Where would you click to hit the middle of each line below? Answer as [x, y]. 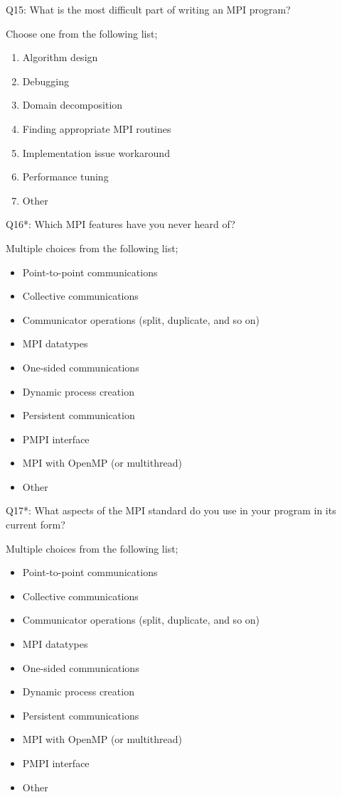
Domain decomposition [73, 105]
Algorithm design [60, 57]
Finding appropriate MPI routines [97, 128]
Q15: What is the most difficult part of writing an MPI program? [148, 9]
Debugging [46, 81]
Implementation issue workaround [96, 152]
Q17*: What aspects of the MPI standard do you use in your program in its [171, 510]
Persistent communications [81, 715]
